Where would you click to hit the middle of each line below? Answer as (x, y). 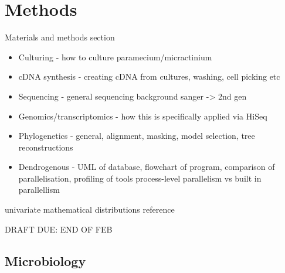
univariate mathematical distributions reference (90, 209)
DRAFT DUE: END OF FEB (59, 229)
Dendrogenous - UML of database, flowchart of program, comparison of (147, 167)
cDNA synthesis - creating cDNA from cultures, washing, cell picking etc (149, 76)
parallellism (39, 190)
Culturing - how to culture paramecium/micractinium (115, 57)
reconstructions (46, 147)
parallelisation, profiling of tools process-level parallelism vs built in (140, 178)
